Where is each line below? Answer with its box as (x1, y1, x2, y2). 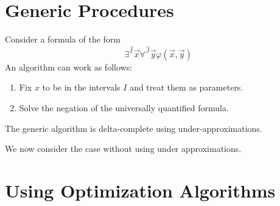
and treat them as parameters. (130, 81, 243, 94)
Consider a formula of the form (5, 33, 121, 46)
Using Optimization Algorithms (5, 177, 276, 202)
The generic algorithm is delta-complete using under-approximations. (5, 122, 262, 134)
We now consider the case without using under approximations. (5, 142, 242, 155)
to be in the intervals (42, 81, 121, 94)
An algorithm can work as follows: (5, 60, 133, 73)
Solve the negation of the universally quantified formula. (19, 101, 229, 114)
